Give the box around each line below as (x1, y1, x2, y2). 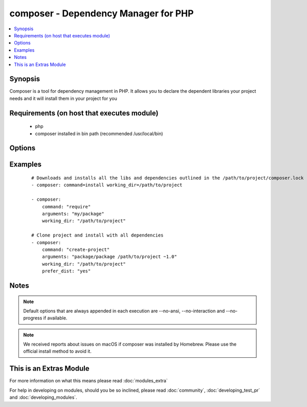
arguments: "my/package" (41, 210, 104, 217)
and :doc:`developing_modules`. (9, 394, 77, 400)
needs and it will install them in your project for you (9, 95, 117, 101)
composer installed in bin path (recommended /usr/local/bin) (35, 131, 163, 137)
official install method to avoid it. (23, 348, 92, 354)
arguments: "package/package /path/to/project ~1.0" (41, 254, 178, 260)
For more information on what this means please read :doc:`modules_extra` (9, 378, 168, 384)
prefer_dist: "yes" (41, 268, 91, 274)
